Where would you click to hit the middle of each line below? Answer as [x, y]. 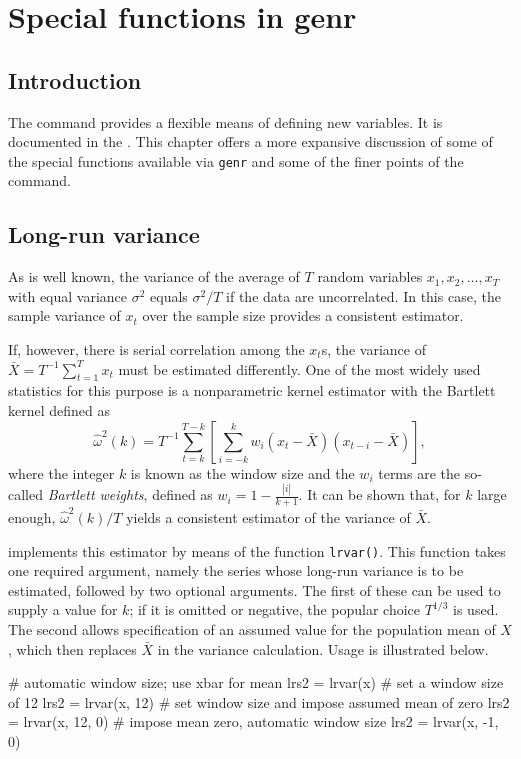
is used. [476, 609]
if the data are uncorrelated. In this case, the [363, 295]
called [25, 494]
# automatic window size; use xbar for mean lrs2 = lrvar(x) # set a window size [256, 682]
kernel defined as [59, 409]
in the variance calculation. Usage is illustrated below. [323, 648]
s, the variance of [373, 349]
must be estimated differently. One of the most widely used [299, 368]
